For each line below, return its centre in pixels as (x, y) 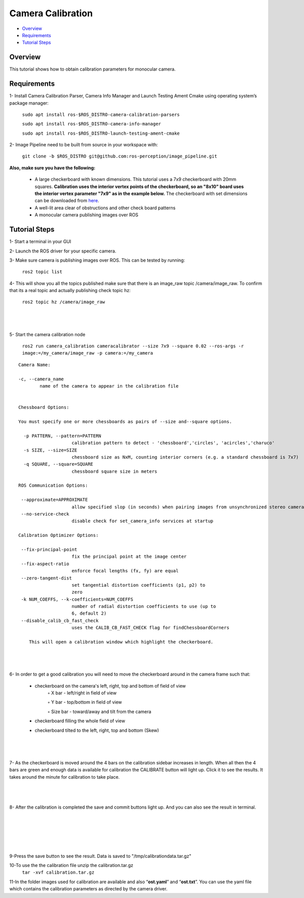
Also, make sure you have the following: (52, 168)
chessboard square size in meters (115, 471)
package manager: (29, 103)
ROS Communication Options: (53, 486)
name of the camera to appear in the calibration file (109, 386)
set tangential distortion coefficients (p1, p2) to (139, 585)
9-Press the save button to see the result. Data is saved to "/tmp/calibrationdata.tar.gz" (100, 856)
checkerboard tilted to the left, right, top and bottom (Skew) (97, 730)
